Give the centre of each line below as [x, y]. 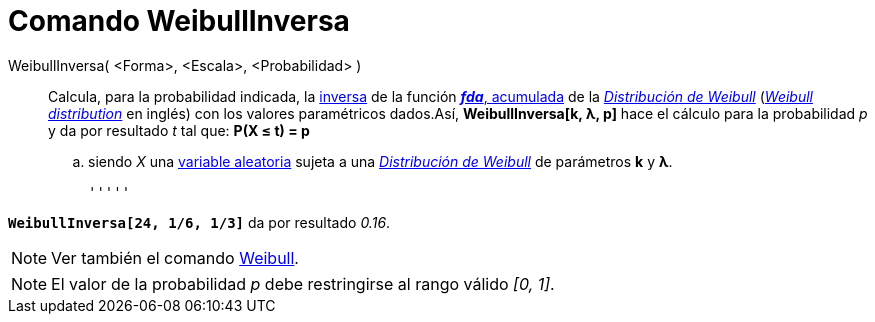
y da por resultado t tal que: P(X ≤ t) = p [179, 130]
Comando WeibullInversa [179, 21]
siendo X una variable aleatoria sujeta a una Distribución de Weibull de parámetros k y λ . [380, 161]
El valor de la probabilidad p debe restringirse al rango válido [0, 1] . [303, 283]
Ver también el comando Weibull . [175, 257]
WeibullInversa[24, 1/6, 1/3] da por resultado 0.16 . [199, 222]
